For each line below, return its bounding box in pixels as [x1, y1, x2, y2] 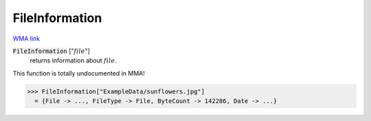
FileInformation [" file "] [12, 47, 91, 55]
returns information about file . [30, 56, 117, 65]
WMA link [12, 34, 41, 43]
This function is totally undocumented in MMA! [12, 69, 146, 77]
